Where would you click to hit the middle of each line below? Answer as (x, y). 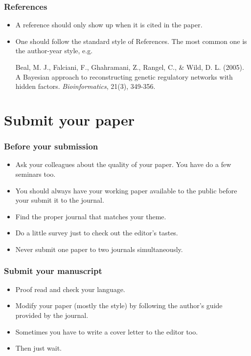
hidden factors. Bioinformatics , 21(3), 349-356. (85, 86)
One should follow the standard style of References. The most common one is (131, 41)
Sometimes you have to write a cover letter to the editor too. (107, 331)
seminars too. (35, 174)
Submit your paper (69, 119)
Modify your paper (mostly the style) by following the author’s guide (119, 305)
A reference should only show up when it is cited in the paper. (109, 25)
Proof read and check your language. (70, 289)
